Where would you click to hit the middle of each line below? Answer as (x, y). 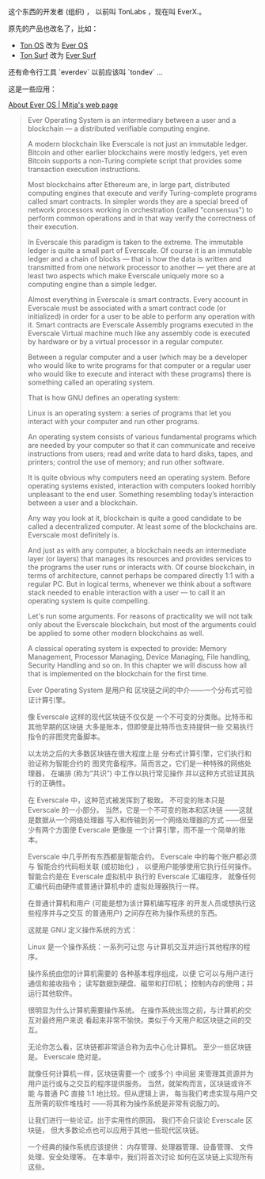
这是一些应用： (32, 89)
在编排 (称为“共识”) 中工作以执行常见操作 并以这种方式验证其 (149, 773)
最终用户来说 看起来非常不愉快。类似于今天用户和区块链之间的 (143, 1020)
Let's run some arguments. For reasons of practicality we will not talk (140, 616)
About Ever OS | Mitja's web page (63, 105)
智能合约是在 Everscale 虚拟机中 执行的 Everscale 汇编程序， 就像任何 (142, 876)
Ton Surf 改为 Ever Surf (58, 55)
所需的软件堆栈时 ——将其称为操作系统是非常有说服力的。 (129, 1103)
